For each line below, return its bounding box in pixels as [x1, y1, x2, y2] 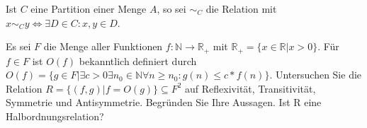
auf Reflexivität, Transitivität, [185, 81, 316, 95]
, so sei [157, 1, 186, 16]
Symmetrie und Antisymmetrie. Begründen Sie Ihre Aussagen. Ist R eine [6, 95, 322, 110]
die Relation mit [205, 1, 277, 16]
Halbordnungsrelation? [6, 109, 104, 124]
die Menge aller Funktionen [43, 39, 163, 54]
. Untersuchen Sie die [269, 67, 362, 82]
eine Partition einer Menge [30, 1, 147, 16]
